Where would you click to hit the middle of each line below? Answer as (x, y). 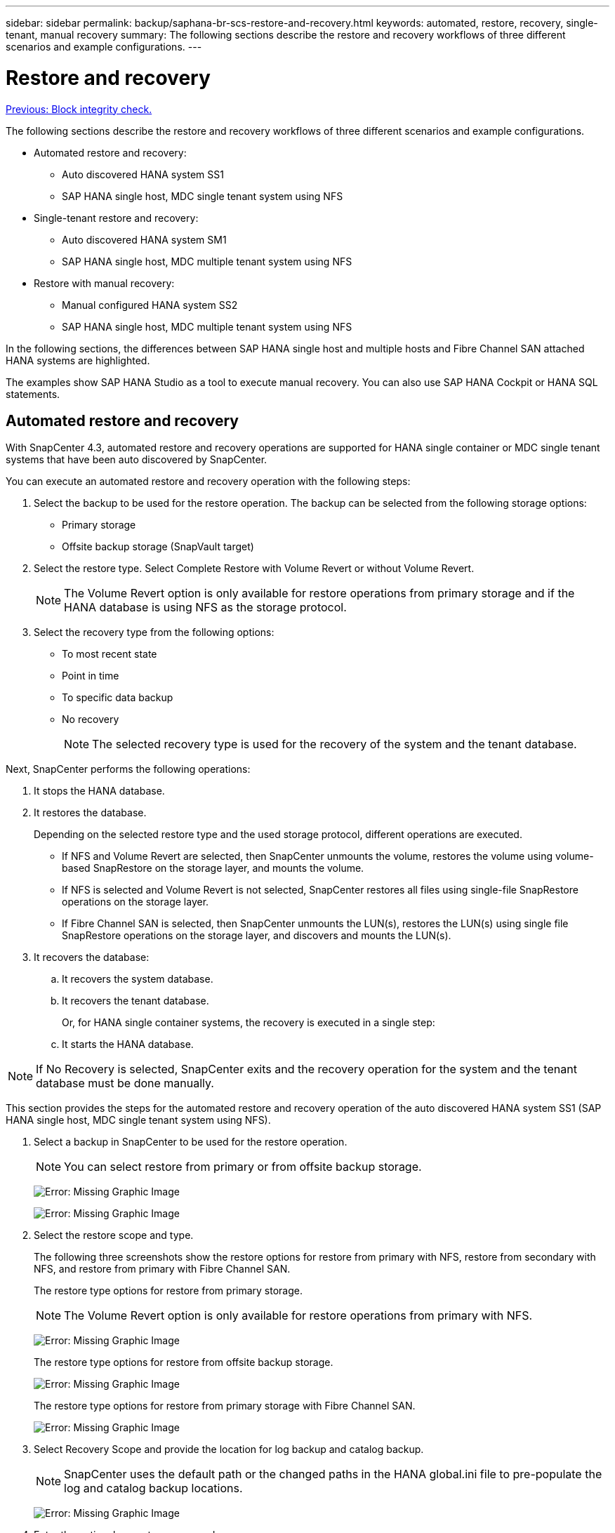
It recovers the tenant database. (135, 1001)
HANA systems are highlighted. (78, 360)
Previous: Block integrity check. (79, 109)
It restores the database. (90, 813)
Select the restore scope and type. (114, 1235)
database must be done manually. (125, 1083)
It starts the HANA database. (128, 1044)
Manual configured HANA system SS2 (150, 305)
